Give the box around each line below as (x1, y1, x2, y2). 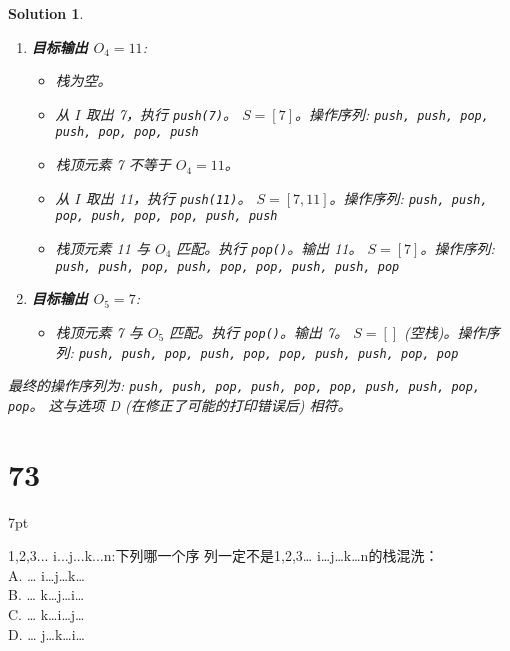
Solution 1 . (8, 3, 84, 23)
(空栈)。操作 (404, 321, 486, 342)
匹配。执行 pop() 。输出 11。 (176, 238, 363, 258)
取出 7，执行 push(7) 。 (85, 103, 238, 124)
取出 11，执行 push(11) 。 (85, 187, 252, 208)
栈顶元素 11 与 (55, 238, 150, 258)
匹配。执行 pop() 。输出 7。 (169, 321, 349, 342)
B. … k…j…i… (8, 584, 85, 605)
